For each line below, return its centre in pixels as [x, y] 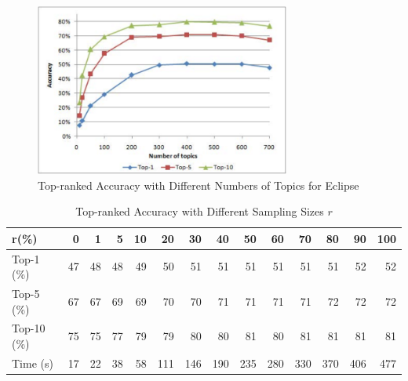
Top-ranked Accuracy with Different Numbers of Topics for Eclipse [199, 185]
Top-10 [29, 328]
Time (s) [33, 363]
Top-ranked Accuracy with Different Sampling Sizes [200, 211]
